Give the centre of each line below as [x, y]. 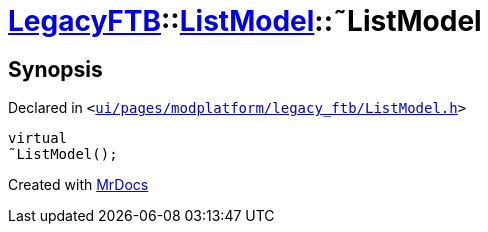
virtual [38, 138]
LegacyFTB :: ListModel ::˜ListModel [245, 21]
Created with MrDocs [78, 185]
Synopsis [55, 69]
